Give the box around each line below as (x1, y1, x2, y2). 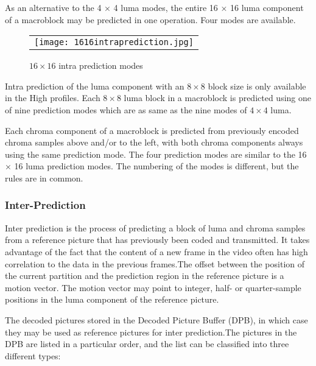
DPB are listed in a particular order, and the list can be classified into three (5, 337, 289, 350)
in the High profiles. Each (5, 91, 100, 104)
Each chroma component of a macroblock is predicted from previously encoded (5, 124, 299, 136)
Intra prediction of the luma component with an (5, 79, 184, 92)
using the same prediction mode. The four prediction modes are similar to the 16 (5, 147, 307, 160)
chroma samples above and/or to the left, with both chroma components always (5, 136, 303, 149)
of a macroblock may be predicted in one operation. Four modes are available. (5, 13, 296, 26)
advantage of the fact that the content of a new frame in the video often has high (5, 245, 308, 258)
